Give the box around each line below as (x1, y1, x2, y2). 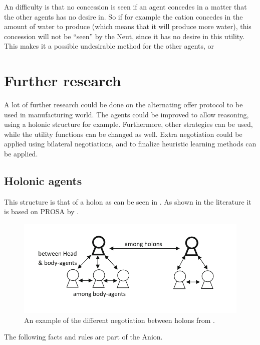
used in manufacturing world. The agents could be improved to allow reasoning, (4, 109, 249, 119)
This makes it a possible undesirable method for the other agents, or (4, 41, 214, 51)
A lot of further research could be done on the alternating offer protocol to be (4, 99, 243, 110)
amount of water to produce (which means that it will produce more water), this (4, 21, 251, 32)
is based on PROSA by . (4, 206, 79, 217)
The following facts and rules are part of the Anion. (4, 331, 163, 342)
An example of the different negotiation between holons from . (24, 314, 215, 325)
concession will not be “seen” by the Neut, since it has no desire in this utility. (4, 31, 245, 41)
